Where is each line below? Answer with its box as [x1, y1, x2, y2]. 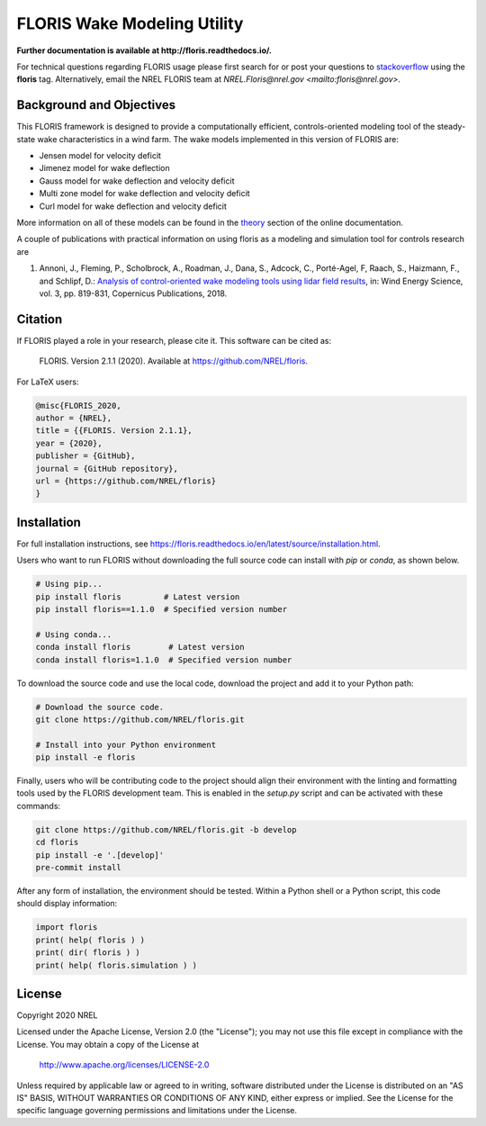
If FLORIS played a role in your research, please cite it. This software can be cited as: [16, 335, 332, 346]
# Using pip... [35, 579, 103, 590]
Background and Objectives [16, 97, 176, 113]
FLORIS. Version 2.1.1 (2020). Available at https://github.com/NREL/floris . [39, 356, 308, 366]
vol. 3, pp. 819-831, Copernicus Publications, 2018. [39, 288, 228, 299]
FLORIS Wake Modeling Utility [16, 14, 244, 33]
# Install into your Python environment [35, 739, 216, 750]
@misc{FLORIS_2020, [35, 401, 121, 410]
